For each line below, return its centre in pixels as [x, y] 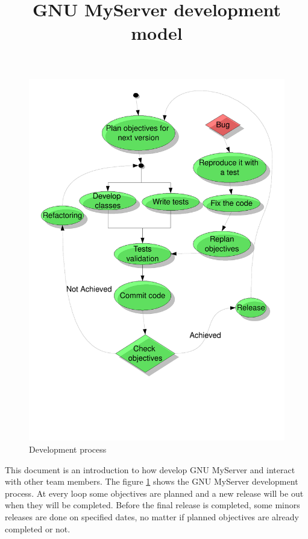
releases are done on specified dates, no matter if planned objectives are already [152, 517]
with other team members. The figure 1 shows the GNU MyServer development [152, 481]
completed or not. [38, 528]
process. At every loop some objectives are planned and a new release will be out [154, 493]
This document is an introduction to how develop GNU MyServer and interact [150, 469]
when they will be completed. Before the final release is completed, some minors [152, 505]
